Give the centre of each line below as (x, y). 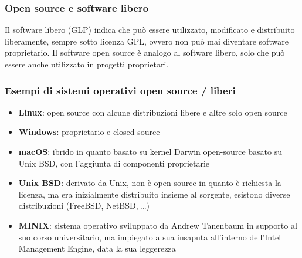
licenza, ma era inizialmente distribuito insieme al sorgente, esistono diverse (154, 194)
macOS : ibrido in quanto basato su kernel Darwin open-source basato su (150, 151)
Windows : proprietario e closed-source (89, 132)
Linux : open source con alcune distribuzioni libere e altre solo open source (153, 112)
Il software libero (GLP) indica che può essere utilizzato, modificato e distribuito (150, 30)
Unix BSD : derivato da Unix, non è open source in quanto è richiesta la (150, 183)
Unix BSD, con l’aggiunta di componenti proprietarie (114, 163)
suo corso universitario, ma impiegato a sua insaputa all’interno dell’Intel (150, 237)
